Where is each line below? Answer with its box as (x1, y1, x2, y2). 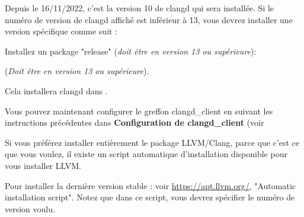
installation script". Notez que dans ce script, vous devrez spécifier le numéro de (5, 191, 295, 203)
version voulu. (5, 202, 55, 215)
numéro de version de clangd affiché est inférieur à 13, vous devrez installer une (5, 13, 293, 25)
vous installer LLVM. (5, 159, 81, 171)
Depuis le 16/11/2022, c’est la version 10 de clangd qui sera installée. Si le (5, 2, 274, 14)
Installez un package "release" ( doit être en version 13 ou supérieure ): (5, 44, 257, 57)
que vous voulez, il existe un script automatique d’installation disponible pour (5, 148, 287, 160)
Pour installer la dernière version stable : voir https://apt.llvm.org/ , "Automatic (5, 179, 296, 192)
